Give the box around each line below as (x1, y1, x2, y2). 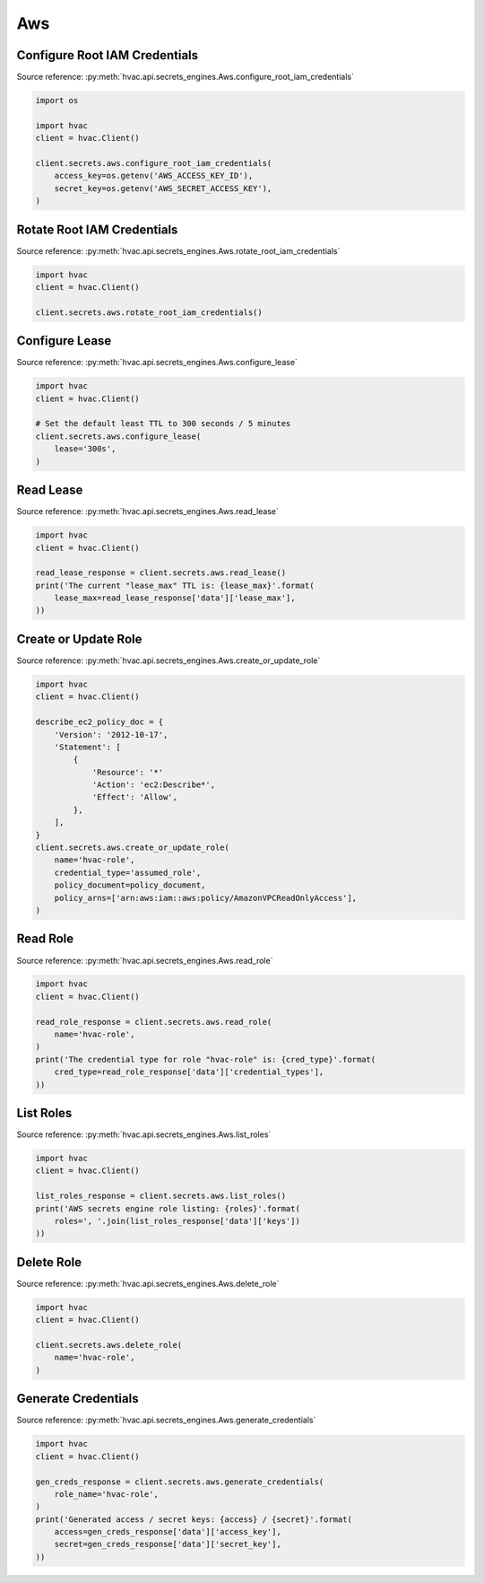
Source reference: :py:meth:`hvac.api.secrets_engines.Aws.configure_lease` (16, 357, 298, 368)
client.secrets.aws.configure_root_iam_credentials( (35, 158, 272, 168)
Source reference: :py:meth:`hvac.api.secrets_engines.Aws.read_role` (16, 955, 273, 966)
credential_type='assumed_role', (54, 867, 202, 878)
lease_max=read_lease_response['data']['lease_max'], (54, 593, 296, 603)
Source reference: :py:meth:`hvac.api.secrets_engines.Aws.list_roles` (16, 1129, 272, 1140)
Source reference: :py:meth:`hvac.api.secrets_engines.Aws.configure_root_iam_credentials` (16, 72, 354, 83)
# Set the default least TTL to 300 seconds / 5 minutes (35, 418, 291, 429)
